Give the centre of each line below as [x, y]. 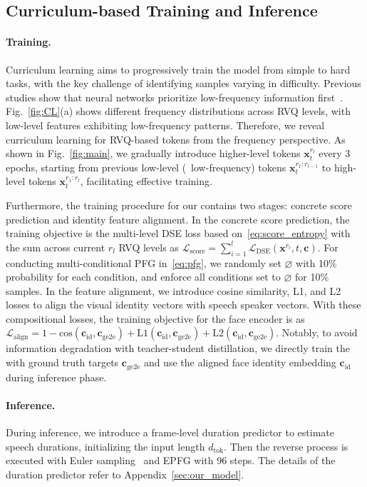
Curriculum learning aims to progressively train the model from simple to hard [178, 69]
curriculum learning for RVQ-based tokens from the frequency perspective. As [176, 139]
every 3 [335, 153]
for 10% [312, 277]
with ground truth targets [62, 362]
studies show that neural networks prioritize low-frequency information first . [175, 97]
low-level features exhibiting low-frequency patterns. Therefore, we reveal [165, 125]
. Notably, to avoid [317, 332]
